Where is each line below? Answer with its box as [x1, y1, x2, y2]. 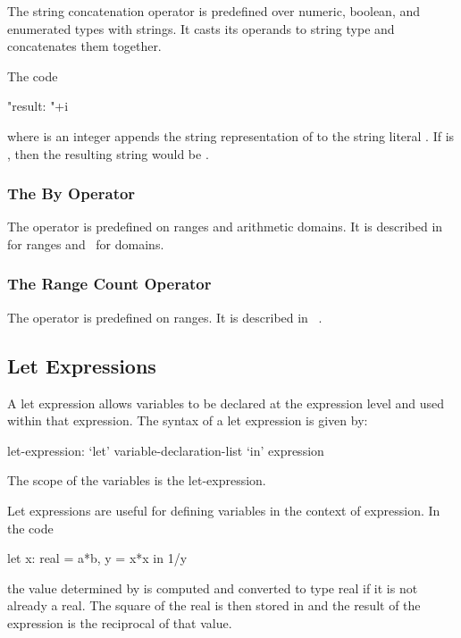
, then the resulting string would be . [7, 144, 209, 163]
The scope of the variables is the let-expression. [7, 471, 266, 490]
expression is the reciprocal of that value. [7, 613, 232, 632]
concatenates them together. [7, 37, 162, 55]
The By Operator [7, 182, 136, 205]
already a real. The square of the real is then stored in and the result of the [7, 596, 421, 615]
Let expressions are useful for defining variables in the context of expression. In [7, 500, 440, 519]
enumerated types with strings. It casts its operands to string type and [7, 19, 395, 38]
